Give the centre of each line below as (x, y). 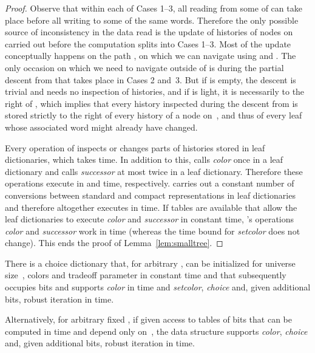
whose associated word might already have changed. (101, 127)
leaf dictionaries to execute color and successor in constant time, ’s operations (150, 219)
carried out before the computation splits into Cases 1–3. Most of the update (148, 43)
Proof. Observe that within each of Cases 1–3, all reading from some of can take (154, 8)
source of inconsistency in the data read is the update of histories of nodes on (149, 32)
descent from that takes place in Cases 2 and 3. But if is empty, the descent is (151, 79)
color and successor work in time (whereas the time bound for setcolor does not (153, 231)
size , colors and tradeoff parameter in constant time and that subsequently (146, 275)
